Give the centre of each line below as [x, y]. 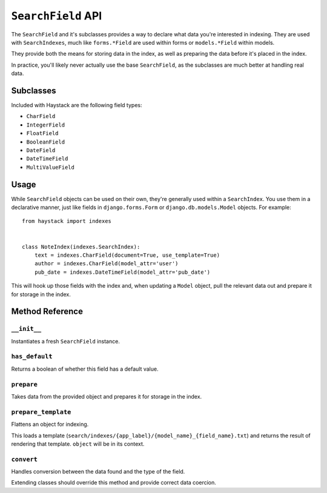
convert [24, 459]
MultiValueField [51, 167]
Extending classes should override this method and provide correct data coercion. [114, 483]
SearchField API [57, 16]
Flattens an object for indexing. [50, 425]
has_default [32, 356]
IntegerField [46, 125]
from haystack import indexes [67, 221]
